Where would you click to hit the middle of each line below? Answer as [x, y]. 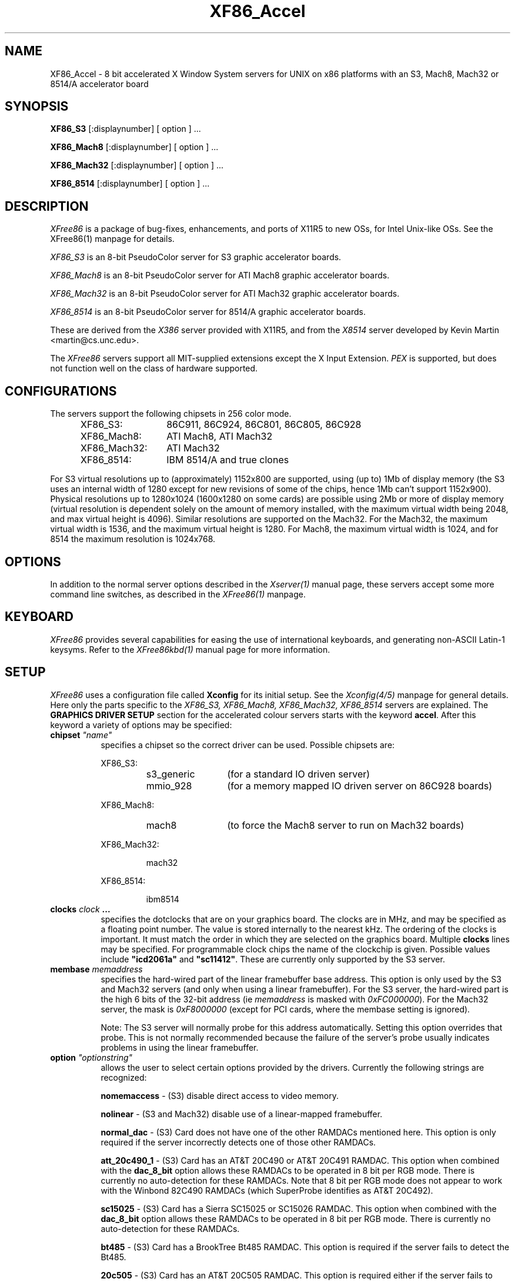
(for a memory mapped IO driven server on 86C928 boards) [360, 786]
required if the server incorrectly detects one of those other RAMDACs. [238, 1142]
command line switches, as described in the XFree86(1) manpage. [178, 594]
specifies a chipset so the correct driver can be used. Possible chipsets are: [248, 745]
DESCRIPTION [47, 206]
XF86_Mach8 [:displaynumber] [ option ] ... [134, 147]
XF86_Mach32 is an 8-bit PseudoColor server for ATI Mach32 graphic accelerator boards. [225, 294]
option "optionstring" [91, 1057]
